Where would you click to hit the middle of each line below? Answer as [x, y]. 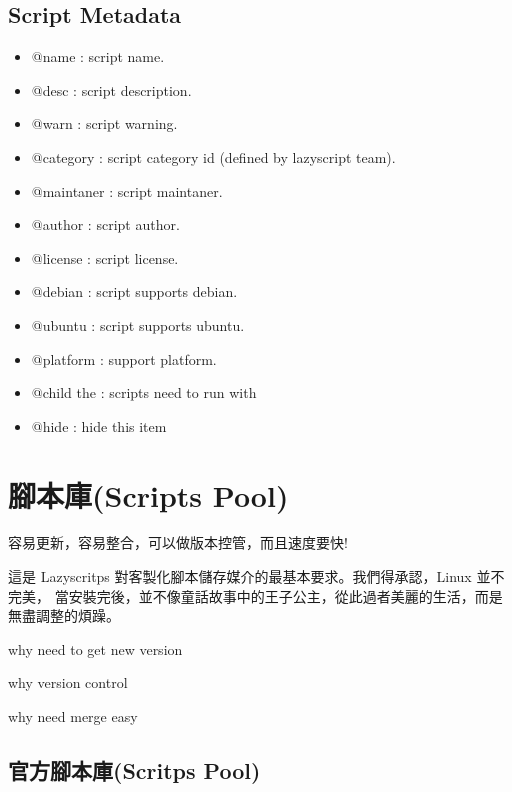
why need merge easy [73, 716]
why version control [68, 682]
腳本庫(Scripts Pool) [148, 494]
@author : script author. [105, 224]
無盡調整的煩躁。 [64, 615]
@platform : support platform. [124, 358]
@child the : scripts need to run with [144, 392]
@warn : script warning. [104, 123]
